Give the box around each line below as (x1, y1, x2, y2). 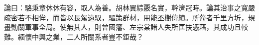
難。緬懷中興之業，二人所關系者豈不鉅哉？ (4, 31, 143, 42)
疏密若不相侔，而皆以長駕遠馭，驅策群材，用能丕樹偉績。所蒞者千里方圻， (4, 12, 248, 22)
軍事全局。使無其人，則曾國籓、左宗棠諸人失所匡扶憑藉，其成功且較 (24, 22, 248, 32)
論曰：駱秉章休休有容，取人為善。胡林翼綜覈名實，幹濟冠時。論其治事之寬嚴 (4, 2, 255, 12)
